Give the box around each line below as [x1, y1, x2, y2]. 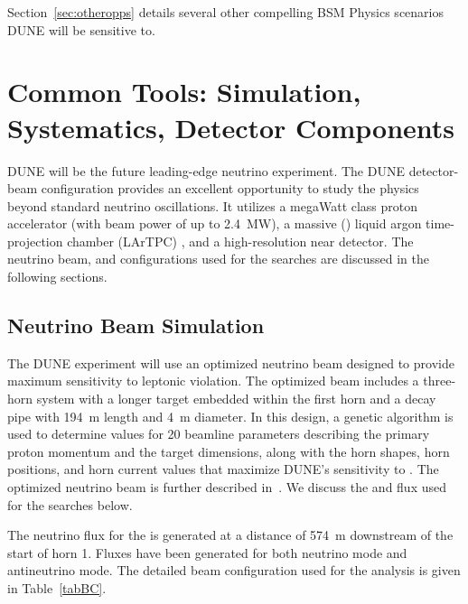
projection [7, 231, 63, 250]
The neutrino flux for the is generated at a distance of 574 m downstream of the [7, 525, 454, 544]
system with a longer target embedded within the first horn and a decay [36, 389, 436, 408]
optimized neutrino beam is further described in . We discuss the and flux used [7, 478, 446, 497]
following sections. [7, 267, 108, 286]
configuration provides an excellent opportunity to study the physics [41, 179, 419, 198]
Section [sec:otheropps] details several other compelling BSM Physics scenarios [7, 3, 444, 21]
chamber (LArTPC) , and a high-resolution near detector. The [67, 231, 414, 250]
